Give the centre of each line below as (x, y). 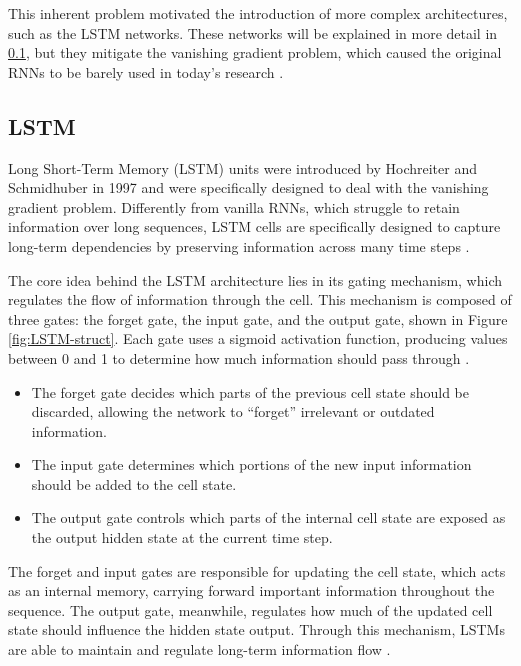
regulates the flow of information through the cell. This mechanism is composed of (260, 299)
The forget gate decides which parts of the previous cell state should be (250, 391)
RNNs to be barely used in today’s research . (146, 71)
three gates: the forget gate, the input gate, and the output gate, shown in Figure (258, 318)
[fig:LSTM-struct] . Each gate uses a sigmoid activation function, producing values (258, 338)
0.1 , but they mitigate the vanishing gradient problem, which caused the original (255, 52)
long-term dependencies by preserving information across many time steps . (239, 245)
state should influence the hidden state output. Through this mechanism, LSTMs (256, 629)
